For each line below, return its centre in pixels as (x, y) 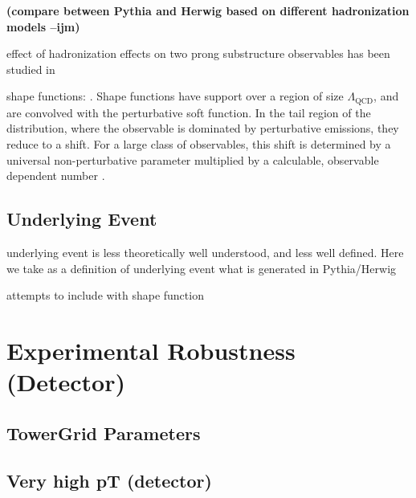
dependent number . (56, 176)
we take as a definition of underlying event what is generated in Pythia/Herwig (202, 268)
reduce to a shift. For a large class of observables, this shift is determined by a (199, 144)
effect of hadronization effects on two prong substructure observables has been (198, 53)
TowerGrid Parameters (104, 433)
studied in (31, 69)
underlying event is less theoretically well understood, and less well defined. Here (205, 252)
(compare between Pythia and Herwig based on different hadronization (208, 10)
